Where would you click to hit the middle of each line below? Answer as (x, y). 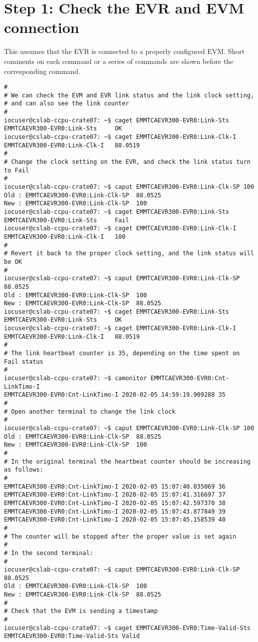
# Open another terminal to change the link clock (90, 411)
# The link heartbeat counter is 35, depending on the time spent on (122, 353)
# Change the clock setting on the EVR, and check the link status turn (127, 162)
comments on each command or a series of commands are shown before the (119, 61)
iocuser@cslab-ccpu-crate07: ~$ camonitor (76, 378)
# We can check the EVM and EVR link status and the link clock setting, (129, 95)
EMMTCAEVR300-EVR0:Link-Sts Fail (67, 220)
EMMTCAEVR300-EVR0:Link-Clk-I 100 (65, 237)
